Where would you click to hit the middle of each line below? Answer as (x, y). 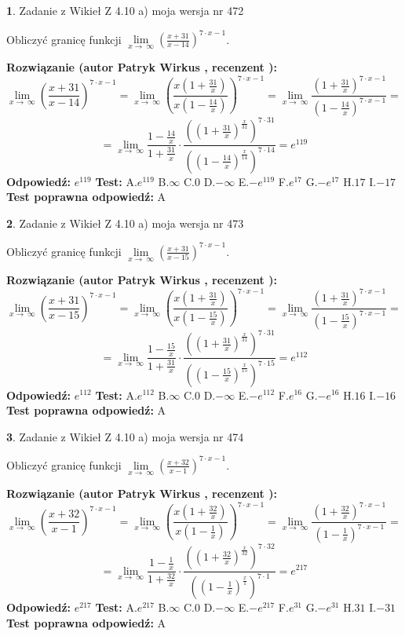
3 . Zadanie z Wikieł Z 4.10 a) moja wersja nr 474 (125, 436)
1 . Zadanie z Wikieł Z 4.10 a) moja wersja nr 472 (125, 10)
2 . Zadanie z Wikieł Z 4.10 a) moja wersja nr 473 (125, 223)
